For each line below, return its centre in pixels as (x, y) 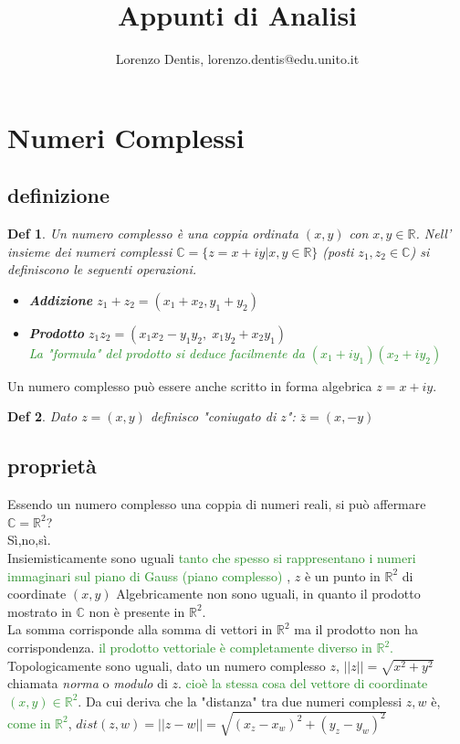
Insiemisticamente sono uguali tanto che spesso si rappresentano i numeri (212, 558)
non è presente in (137, 611)
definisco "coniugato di (213, 416)
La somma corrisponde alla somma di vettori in (140, 629)
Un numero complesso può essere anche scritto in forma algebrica (190, 385)
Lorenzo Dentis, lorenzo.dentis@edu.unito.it (237, 59)
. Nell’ (434, 234)
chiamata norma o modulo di (88, 683)
